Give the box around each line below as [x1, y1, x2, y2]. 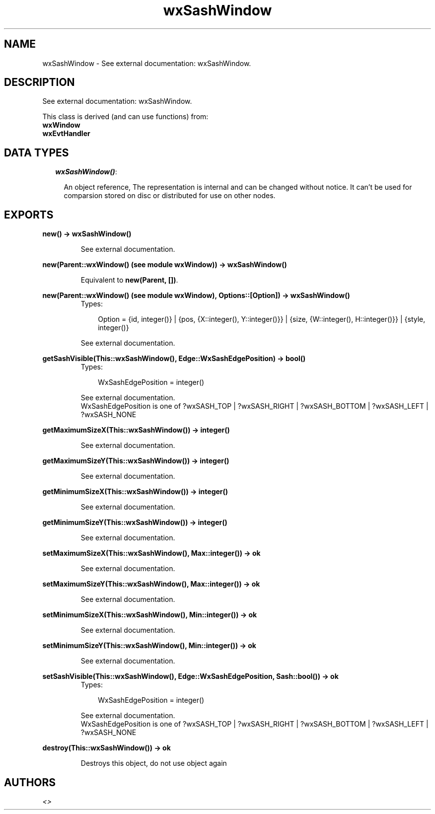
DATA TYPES [4, 146, 69, 159]
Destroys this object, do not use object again [80, 759, 227, 768]
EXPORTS [4, 208, 54, 221]
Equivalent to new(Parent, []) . [80, 276, 178, 285]
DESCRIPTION [4, 76, 75, 89]
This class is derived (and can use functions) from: [42, 112, 209, 121]
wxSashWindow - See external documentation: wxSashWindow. [42, 59, 251, 68]
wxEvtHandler [42, 129, 90, 138]
